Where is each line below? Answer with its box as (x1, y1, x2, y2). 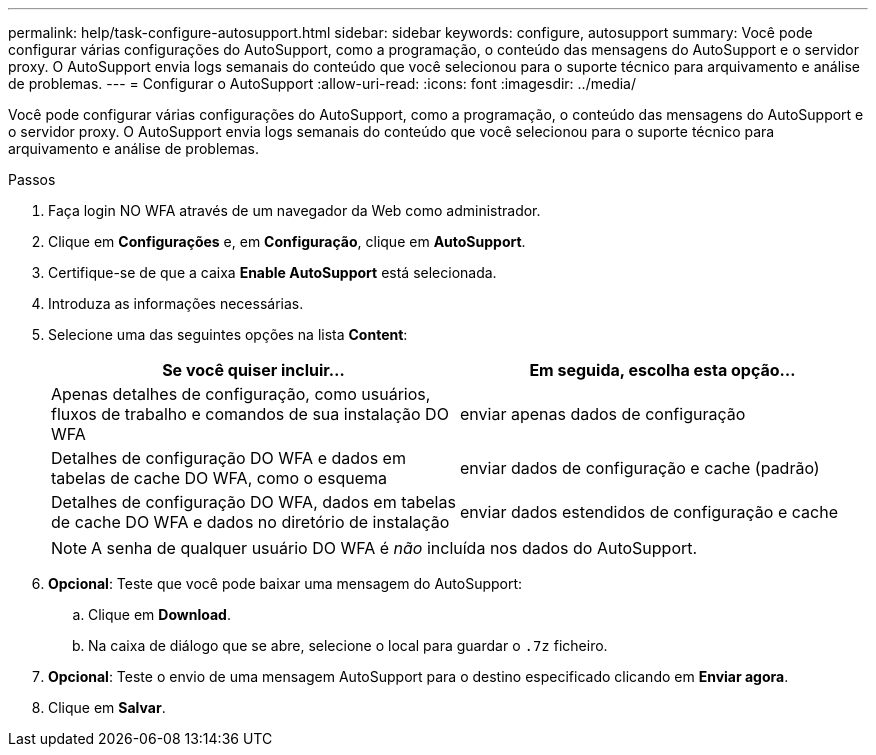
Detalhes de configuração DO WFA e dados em (51, 448, 406, 468)
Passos (8, 171, 56, 188)
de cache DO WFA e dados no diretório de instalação (51, 512, 450, 532)
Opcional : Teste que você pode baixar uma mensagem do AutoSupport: (48, 575, 523, 592)
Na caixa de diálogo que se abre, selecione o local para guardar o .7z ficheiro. (88, 637, 608, 654)
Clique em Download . (88, 606, 231, 623)
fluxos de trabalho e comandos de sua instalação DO (51, 404, 449, 424)
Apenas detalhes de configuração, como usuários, (51, 384, 431, 404)
